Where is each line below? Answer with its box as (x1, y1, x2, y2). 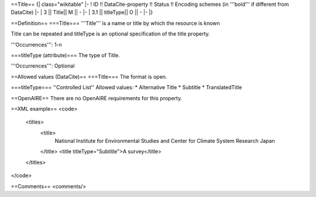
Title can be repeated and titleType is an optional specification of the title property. (11, 30, 210, 37)
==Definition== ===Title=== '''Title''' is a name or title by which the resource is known (11, 19, 221, 26)
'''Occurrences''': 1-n (11, 41, 63, 48)
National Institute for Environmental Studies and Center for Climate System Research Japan (54, 138, 275, 145)
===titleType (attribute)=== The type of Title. (11, 51, 120, 58)
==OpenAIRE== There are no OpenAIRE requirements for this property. (11, 94, 183, 101)
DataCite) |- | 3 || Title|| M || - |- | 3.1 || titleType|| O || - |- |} (11, 9, 153, 16)
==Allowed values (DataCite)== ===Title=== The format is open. (11, 73, 167, 80)
